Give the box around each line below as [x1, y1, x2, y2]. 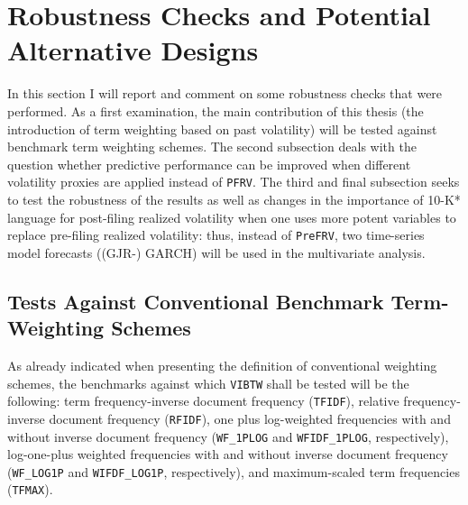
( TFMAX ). [7, 480, 53, 499]
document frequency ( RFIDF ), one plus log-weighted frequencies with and [49, 409, 451, 427]
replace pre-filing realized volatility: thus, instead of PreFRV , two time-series [7, 225, 425, 244]
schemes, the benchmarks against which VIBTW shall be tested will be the [7, 373, 409, 392]
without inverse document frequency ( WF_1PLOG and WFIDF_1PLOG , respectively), [7, 427, 449, 445]
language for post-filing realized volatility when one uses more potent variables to [7, 207, 456, 226]
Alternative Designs [7, 32, 259, 69]
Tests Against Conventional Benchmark [7, 287, 384, 315]
